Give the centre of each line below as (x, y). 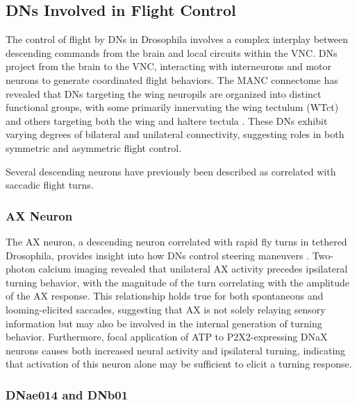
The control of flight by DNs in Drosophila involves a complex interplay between (177, 39)
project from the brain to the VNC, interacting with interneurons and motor (168, 66)
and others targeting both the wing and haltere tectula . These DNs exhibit (167, 120)
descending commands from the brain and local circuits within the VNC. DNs (172, 52)
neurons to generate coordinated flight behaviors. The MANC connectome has (172, 79)
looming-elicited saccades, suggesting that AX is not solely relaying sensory (166, 309)
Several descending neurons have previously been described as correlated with (171, 171)
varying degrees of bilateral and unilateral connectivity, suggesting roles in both (175, 134)
